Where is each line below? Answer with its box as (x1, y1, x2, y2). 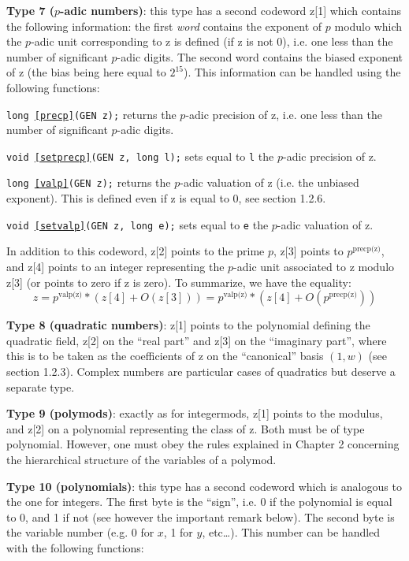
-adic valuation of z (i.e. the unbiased (180, 174, 359, 191)
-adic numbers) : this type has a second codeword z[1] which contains (60, 2, 402, 18)
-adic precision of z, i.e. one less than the (185, 106, 382, 122)
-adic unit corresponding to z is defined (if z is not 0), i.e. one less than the (31, 33, 393, 50)
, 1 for (163, 524, 193, 541)
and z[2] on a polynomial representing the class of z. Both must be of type (6, 420, 365, 437)
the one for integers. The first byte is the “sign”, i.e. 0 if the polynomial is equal (6, 493, 392, 510)
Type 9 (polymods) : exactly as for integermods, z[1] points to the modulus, (6, 405, 383, 422)
